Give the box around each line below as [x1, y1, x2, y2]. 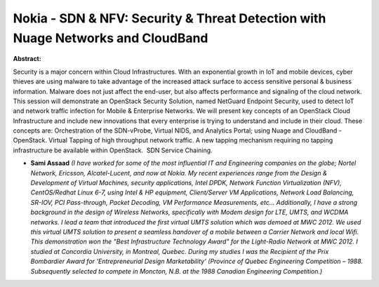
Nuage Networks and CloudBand [13, 30, 208, 46]
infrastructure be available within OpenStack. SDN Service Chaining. [13, 146, 213, 154]
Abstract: [13, 55, 41, 63]
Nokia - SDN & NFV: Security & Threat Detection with [13, 11, 326, 26]
